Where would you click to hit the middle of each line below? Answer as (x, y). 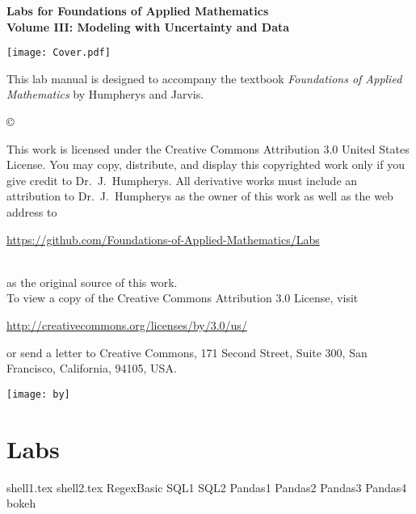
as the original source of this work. (92, 282)
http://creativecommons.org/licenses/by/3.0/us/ (127, 324)
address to (32, 212)
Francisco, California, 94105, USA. (92, 368)
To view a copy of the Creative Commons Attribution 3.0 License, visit (183, 298)
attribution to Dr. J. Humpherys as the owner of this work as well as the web (200, 196)
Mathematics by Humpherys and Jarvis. (105, 94)
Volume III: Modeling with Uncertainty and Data (148, 26)
